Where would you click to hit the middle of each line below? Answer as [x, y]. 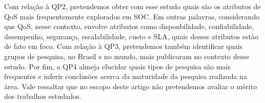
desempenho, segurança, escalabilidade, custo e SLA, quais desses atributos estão [131, 36]
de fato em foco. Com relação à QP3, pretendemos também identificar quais [124, 46]
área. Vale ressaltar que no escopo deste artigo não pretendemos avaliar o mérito [130, 86]
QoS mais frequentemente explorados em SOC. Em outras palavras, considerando [132, 16]
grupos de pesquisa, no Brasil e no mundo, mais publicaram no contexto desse [127, 56]
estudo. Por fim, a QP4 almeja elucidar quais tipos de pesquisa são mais [117, 66]
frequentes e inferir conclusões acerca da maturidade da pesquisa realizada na [126, 76]
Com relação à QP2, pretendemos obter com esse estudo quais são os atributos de [132, 6]
